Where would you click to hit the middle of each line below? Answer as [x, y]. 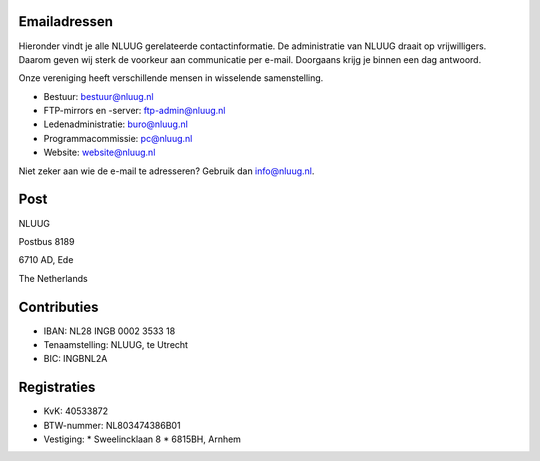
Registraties [57, 387]
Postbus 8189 [46, 241]
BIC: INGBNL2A [75, 359]
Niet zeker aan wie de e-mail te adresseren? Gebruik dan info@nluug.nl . [166, 171]
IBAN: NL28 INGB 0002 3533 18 [109, 331]
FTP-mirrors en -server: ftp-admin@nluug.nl [134, 111]
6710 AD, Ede [46, 260]
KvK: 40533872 [76, 411]
